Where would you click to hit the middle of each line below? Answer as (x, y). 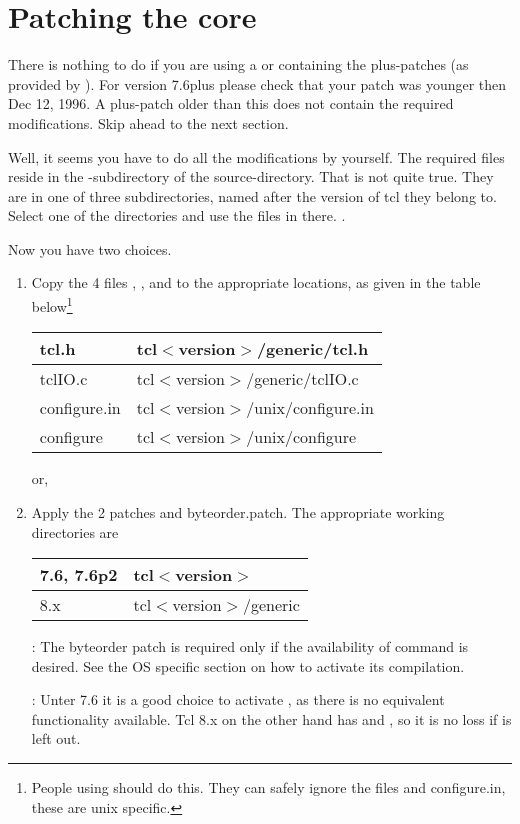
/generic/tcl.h (312, 349)
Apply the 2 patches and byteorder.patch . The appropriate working (238, 511)
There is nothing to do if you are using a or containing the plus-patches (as (238, 64)
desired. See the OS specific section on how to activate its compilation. (248, 665)
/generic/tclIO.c (302, 379)
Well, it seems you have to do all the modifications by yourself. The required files (256, 156)
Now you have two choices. (90, 248)
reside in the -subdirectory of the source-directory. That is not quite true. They (251, 176)
